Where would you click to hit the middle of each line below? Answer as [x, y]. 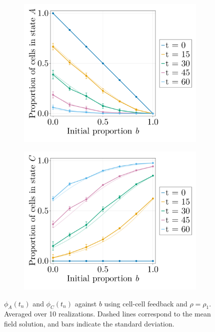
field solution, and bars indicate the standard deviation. [89, 323]
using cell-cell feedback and [146, 303]
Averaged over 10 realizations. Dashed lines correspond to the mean [107, 314]
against [86, 303]
